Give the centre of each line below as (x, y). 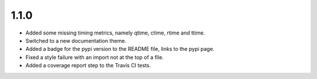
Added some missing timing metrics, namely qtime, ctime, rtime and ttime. (115, 33)
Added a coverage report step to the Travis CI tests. (88, 66)
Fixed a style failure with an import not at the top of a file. (95, 57)
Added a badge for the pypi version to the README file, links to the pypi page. (120, 49)
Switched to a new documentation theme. (76, 40)
